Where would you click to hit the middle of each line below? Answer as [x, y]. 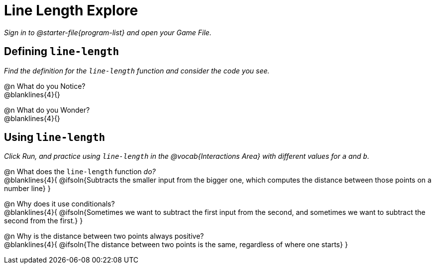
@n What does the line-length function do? [80, 172]
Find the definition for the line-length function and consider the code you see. [137, 70]
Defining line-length [62, 52]
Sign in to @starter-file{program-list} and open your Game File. [108, 32]
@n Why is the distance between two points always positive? [104, 236]
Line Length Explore [71, 10]
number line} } [27, 189]
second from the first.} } [44, 221]
